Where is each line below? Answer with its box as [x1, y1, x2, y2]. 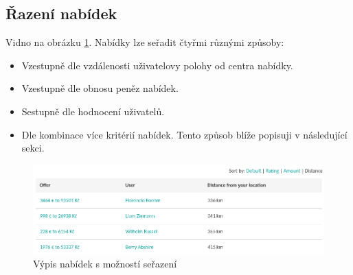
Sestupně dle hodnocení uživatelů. [21, 104, 165, 118]
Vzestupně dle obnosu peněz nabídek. [21, 81, 179, 95]
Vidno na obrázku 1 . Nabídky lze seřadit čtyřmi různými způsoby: [5, 35, 284, 49]
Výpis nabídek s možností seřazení [33, 256, 177, 271]
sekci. [21, 141, 45, 155]
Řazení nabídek [5, 3, 117, 24]
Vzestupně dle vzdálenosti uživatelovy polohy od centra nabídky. [21, 58, 293, 72]
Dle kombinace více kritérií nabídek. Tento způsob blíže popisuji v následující [21, 127, 348, 141]
